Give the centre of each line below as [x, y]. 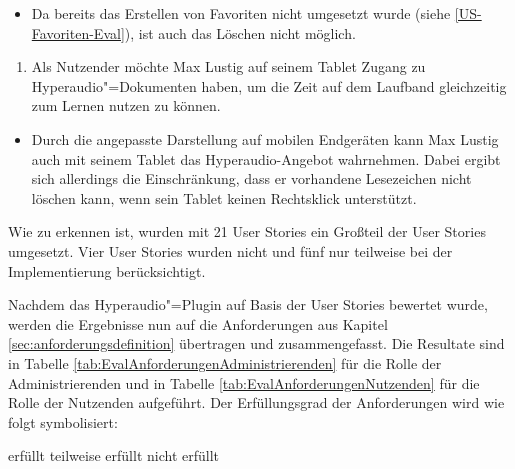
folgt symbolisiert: [63, 421]
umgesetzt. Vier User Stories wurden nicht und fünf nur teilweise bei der [230, 250]
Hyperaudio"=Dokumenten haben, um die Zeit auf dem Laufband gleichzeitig [269, 85]
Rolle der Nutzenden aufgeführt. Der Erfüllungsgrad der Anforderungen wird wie [256, 402]
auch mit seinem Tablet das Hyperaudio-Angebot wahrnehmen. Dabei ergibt [266, 158]
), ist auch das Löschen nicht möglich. [240, 32]
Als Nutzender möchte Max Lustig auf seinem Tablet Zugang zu [228, 66]
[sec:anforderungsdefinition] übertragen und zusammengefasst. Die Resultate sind [256, 343]
